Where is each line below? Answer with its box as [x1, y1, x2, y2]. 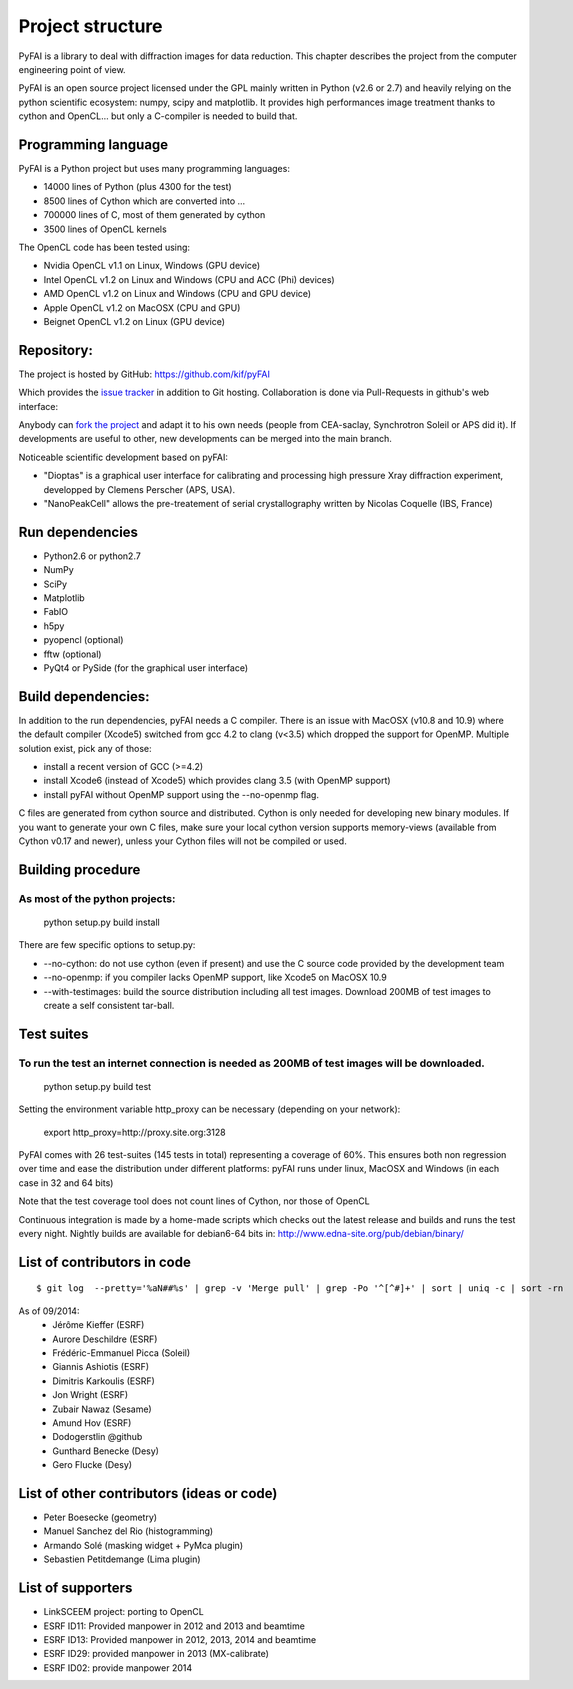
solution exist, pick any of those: [18, 742, 152, 754]
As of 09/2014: [18, 1305, 80, 1317]
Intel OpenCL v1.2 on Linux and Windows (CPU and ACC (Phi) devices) [43, 273, 335, 285]
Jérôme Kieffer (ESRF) [52, 1319, 145, 1331]
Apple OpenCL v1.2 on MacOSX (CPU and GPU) [43, 301, 241, 314]
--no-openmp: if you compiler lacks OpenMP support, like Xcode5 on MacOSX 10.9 [43, 971, 387, 984]
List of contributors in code [18, 1253, 192, 1270]
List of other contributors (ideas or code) [18, 1485, 278, 1502]
